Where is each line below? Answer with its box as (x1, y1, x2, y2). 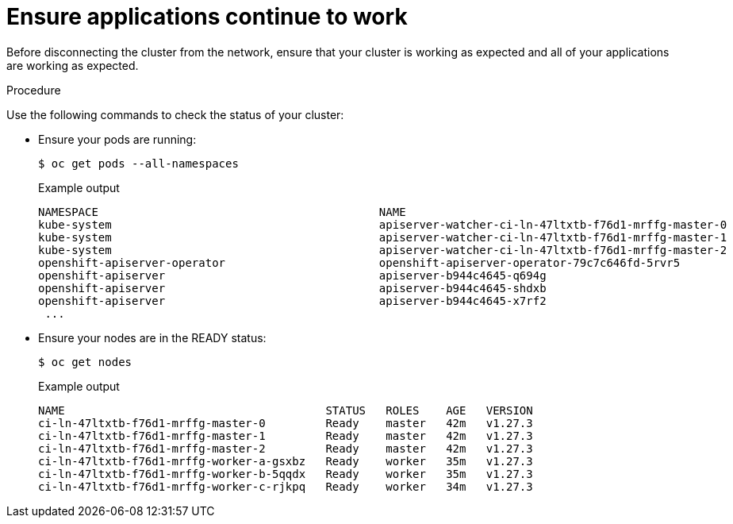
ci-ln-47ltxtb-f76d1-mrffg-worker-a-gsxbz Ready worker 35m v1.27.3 (38, 454, 533, 468)
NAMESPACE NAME (38, 205, 406, 218)
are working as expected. (6, 58, 139, 72)
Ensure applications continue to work (6, 3, 408, 30)
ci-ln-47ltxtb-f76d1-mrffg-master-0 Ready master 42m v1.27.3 (38, 416, 533, 430)
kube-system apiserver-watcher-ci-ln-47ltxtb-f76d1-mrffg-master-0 (38, 218, 727, 231)
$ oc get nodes (38, 355, 132, 368)
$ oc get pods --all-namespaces (38, 156, 239, 170)
